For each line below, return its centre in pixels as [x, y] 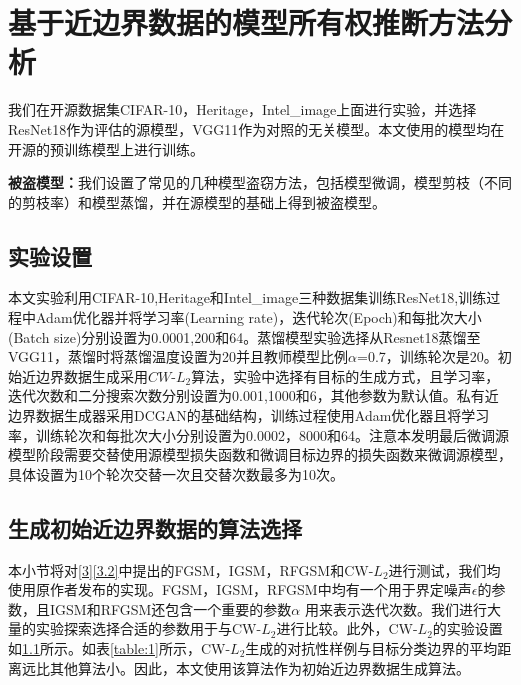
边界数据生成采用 [91, 375]
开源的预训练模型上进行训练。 [106, 148]
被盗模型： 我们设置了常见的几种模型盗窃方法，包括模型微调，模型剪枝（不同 [260, 182]
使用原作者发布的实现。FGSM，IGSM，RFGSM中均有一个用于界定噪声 [240, 589]
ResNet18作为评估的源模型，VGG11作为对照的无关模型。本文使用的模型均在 [256, 128]
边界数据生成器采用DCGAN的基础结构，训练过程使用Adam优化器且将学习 [249, 415]
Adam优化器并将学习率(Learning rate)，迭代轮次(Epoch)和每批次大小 [258, 317]
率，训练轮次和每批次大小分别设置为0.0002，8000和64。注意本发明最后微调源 [258, 434]
